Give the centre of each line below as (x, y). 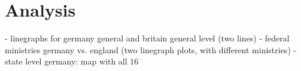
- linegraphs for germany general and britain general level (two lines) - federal (147, 38)
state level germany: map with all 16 (72, 61)
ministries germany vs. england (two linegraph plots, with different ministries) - (151, 49)
